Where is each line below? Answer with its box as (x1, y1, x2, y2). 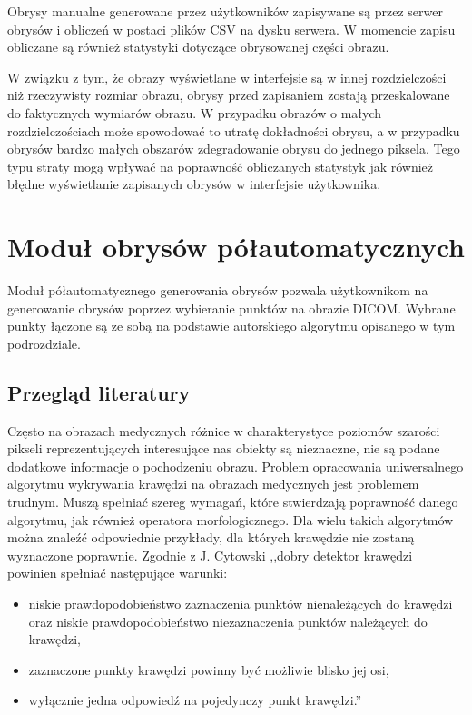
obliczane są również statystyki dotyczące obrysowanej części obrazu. (7, 37, 389, 56)
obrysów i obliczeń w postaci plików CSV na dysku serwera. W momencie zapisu (7, 19, 456, 38)
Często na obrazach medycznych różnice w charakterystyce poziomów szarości (7, 421, 440, 440)
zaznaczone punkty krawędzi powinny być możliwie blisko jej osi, (28, 660, 389, 679)
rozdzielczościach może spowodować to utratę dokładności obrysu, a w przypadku (7, 121, 460, 140)
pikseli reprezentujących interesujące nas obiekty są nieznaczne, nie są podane (7, 439, 440, 458)
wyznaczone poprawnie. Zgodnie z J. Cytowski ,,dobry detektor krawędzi (7, 545, 413, 564)
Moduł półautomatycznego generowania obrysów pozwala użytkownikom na (7, 281, 428, 300)
